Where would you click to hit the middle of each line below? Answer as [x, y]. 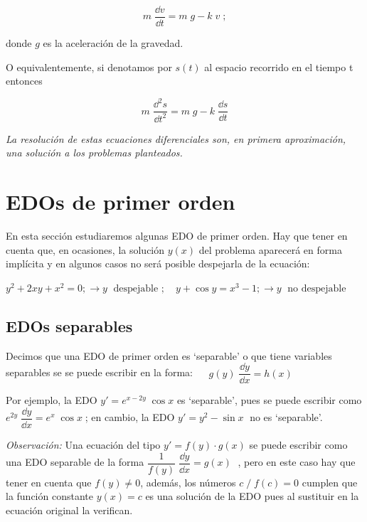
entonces [24, 81]
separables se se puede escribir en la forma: [100, 372]
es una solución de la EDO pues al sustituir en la [252, 496]
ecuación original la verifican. [69, 510]
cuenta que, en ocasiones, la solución [85, 249]
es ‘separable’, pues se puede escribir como [269, 400]
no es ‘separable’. [286, 417]
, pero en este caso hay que [297, 462]
